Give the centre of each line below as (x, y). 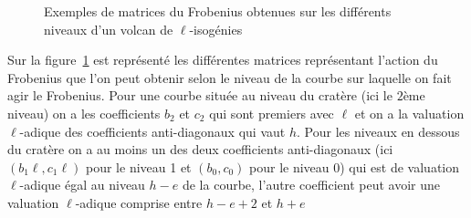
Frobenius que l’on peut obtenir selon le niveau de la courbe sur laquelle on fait (230, 77)
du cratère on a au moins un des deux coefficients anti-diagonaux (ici (200, 149)
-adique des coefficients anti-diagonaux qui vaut (152, 131)
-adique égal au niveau (82, 185)
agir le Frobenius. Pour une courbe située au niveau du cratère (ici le (200, 95)
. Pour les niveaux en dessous (378, 131)
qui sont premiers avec (272, 113)
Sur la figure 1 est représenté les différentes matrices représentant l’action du (223, 60)
